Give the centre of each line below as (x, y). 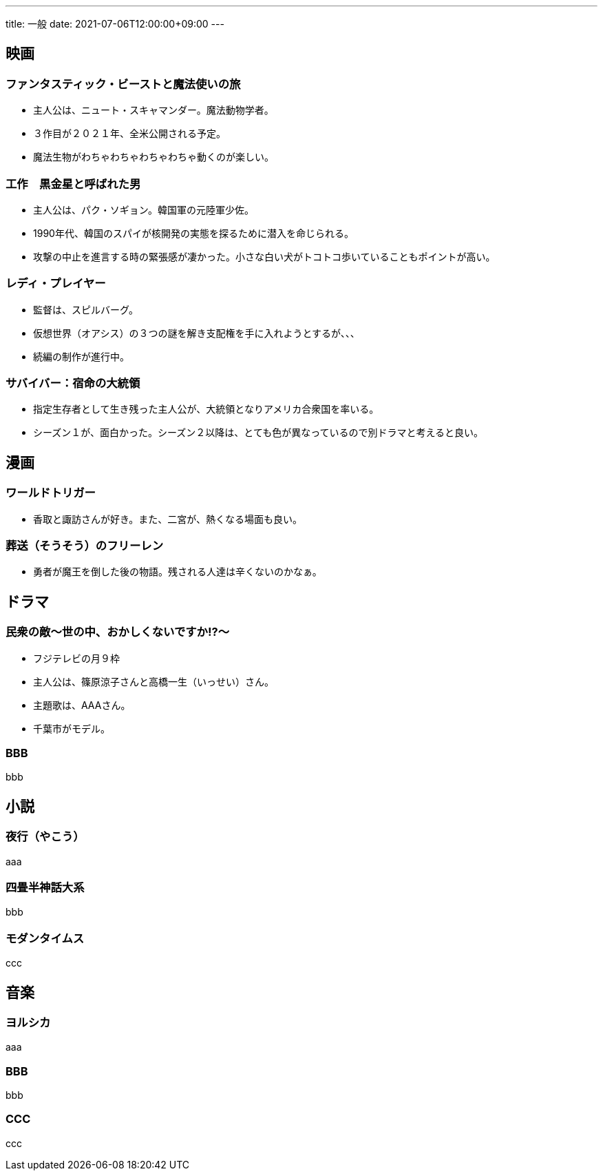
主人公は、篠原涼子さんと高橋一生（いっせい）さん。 (154, 681)
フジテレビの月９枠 (76, 658)
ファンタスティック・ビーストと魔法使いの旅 (123, 84)
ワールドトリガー (51, 493)
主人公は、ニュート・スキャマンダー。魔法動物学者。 (154, 110)
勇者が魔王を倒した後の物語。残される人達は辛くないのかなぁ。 (178, 572)
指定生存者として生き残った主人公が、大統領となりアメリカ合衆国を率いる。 (206, 409)
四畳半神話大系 (45, 887)
